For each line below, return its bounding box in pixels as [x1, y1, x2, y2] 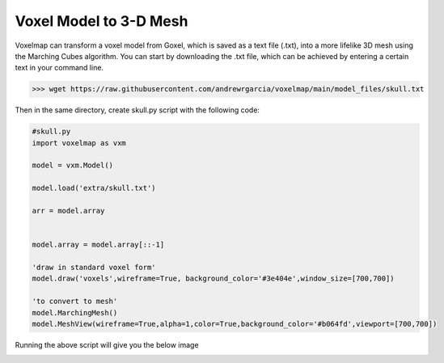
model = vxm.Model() [32, 161, 113, 170]
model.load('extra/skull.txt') [32, 184, 157, 193]
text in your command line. [15, 63, 104, 73]
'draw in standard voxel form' [32, 263, 157, 272]
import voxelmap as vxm [32, 138, 127, 147]
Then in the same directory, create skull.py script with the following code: [15, 105, 260, 115]
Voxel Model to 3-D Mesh [15, 12, 188, 30]
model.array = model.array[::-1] [32, 240, 165, 250]
